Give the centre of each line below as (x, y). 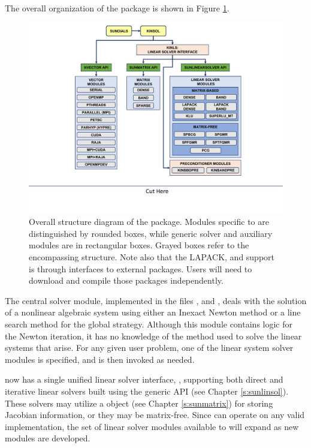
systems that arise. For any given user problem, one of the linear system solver (149, 348)
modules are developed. (48, 438)
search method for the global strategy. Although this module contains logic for (149, 324)
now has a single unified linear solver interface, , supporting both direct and (144, 379)
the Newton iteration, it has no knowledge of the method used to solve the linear (153, 336)
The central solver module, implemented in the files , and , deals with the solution (156, 300)
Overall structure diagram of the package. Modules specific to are (149, 222)
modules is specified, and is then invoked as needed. (100, 359)
